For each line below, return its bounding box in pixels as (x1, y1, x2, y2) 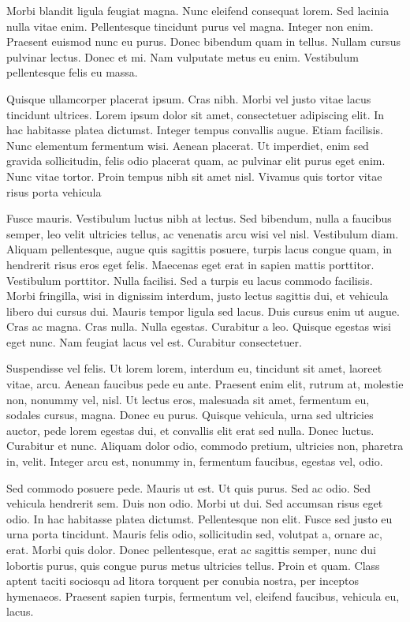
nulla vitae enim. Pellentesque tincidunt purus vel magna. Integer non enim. (6, 17, 374, 34)
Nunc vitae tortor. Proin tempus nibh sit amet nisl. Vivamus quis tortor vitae (6, 167, 382, 184)
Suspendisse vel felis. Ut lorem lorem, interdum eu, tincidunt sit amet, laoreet (6, 360, 382, 377)
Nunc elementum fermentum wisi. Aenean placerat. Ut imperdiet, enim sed (6, 137, 369, 153)
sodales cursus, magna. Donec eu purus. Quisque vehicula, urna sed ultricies (6, 407, 374, 423)
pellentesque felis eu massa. (6, 64, 138, 81)
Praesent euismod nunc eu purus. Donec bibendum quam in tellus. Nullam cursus (6, 33, 401, 50)
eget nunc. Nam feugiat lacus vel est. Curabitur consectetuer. (6, 333, 302, 350)
